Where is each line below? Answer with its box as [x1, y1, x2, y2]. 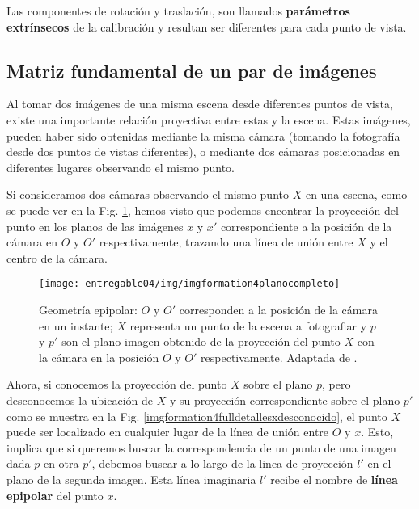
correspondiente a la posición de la [220, 217, 392, 234]
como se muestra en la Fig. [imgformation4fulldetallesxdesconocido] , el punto [6, 407, 387, 424]
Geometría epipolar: [39, 301, 138, 318]
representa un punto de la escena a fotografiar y [129, 317, 367, 334]
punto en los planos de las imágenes [6, 217, 184, 234]
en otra [43, 455, 79, 472]
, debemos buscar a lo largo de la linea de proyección [91, 455, 353, 472]
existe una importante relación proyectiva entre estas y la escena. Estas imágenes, [6, 111, 411, 128]
